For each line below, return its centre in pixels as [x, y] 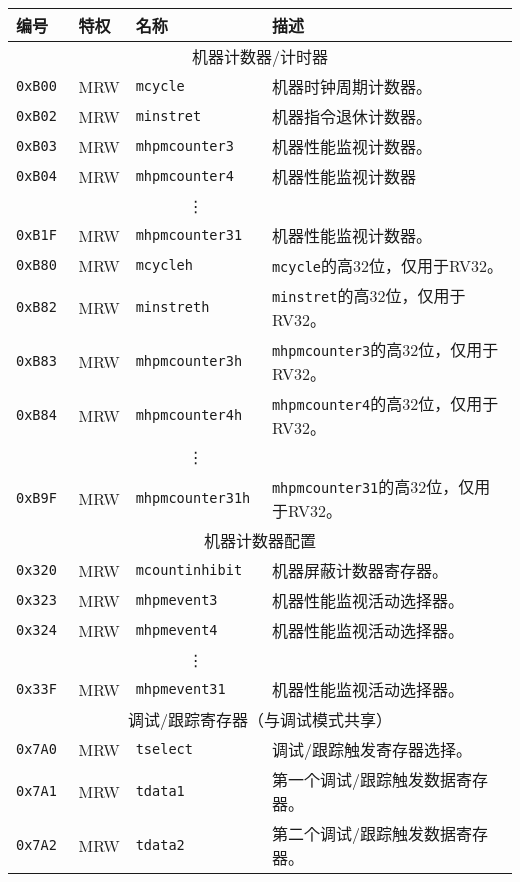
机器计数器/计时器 [259, 56]
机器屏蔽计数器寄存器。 [359, 570]
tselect [164, 749]
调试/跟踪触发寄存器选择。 [371, 749]
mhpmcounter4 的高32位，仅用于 [385, 403]
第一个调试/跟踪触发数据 [363, 779]
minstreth [172, 307]
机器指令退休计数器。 [351, 116]
